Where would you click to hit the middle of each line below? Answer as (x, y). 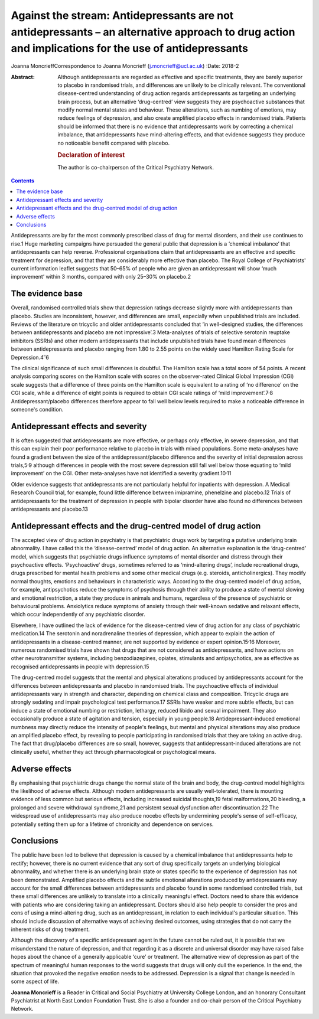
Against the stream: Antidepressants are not (122, 15)
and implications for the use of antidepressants (129, 49)
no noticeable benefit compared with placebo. (114, 143)
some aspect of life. (35, 982)
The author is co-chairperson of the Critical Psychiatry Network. (136, 167)
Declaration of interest (91, 155)
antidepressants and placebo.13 (50, 509)
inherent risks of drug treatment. (51, 929)
